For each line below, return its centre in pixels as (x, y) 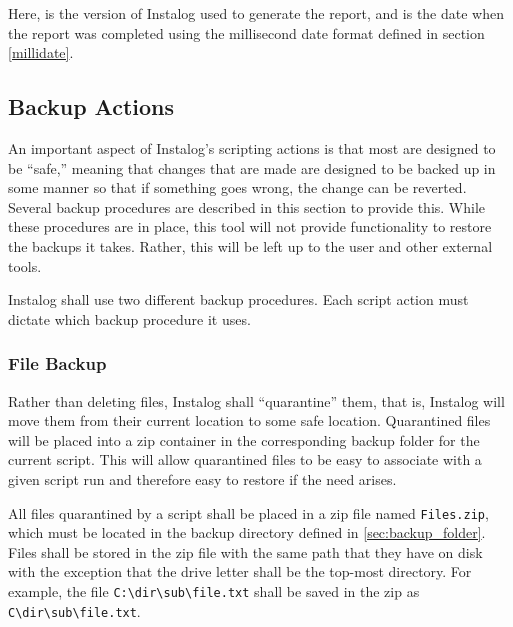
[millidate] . (41, 52)
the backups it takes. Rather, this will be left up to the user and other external (250, 245)
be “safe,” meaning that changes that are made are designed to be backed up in (252, 167)
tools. (25, 265)
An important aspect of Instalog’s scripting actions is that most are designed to (252, 147)
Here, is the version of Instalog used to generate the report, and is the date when (256, 13)
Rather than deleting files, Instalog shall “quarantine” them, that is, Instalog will (256, 400)
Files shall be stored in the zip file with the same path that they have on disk (245, 551)
